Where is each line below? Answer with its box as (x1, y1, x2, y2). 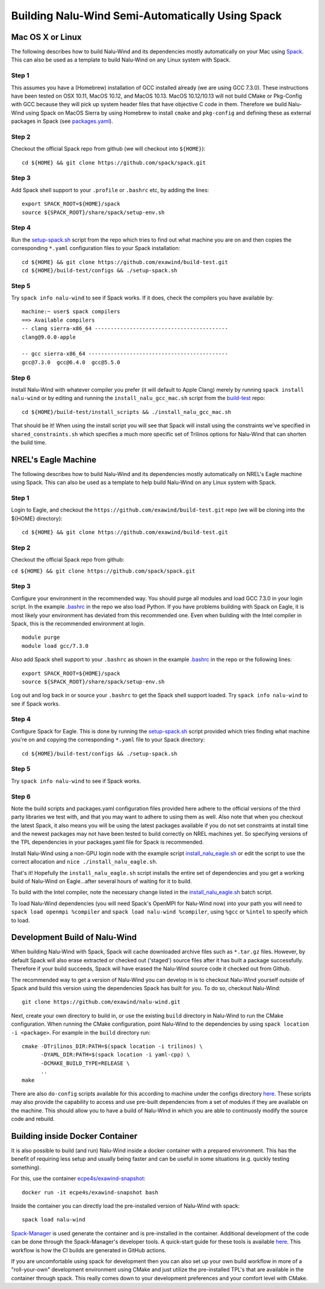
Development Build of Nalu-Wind (11, 932, 137, 942)
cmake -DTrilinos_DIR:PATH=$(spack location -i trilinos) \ (22, 1043, 203, 1050)
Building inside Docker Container (11, 1131, 138, 1141)
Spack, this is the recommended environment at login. (11, 619, 146, 627)
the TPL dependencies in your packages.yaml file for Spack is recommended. (11, 838, 204, 846)
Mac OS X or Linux (11, 32, 82, 42)
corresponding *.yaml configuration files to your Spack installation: (11, 245, 181, 252)
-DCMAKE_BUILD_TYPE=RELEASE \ (40, 1059, 130, 1067)
